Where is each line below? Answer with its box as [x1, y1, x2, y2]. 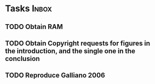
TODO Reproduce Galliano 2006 [5, 71, 105, 80]
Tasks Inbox [5, 3, 52, 14]
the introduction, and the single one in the [5, 47, 136, 55]
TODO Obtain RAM [5, 23, 63, 31]
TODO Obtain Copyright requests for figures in [5, 39, 151, 47]
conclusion [5, 55, 40, 63]
